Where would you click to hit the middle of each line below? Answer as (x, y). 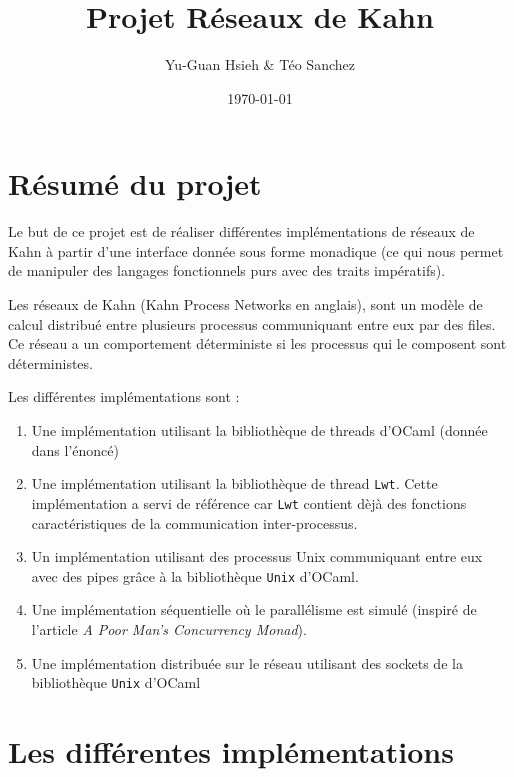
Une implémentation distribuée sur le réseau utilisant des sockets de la (247, 662)
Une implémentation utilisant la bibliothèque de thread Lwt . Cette (234, 483)
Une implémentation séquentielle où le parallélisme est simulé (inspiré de (254, 609)
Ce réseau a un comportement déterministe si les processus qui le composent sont (257, 343)
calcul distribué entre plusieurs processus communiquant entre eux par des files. (252, 323)
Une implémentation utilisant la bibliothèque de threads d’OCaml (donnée (259, 430)
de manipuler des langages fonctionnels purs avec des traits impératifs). (227, 270)
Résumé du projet (135, 183)
